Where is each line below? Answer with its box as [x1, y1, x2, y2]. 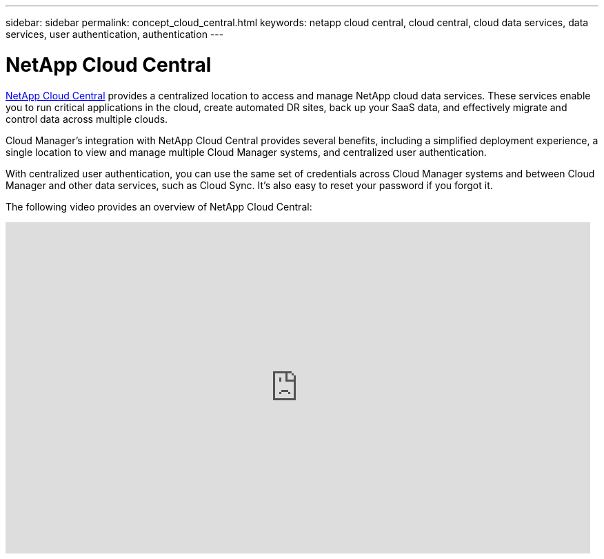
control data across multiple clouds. [6, 112, 168, 125]
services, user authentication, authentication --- [6, 28, 224, 40]
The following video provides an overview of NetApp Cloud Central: [6, 200, 312, 213]
